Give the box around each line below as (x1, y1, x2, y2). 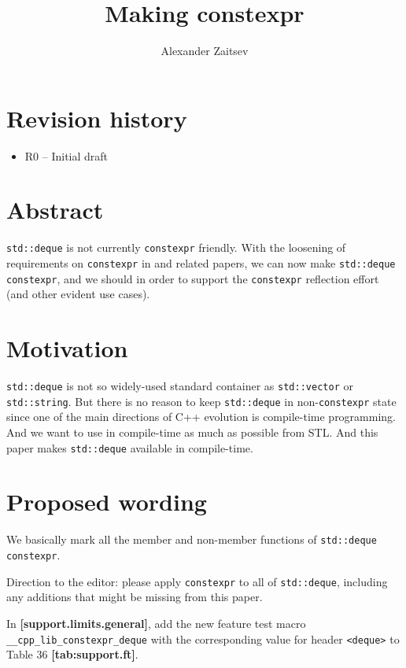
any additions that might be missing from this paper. (6, 589, 263, 605)
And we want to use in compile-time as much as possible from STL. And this (6, 423, 378, 440)
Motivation (6, 332, 128, 364)
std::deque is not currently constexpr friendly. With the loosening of (6, 239, 346, 256)
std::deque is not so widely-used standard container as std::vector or (6, 378, 353, 394)
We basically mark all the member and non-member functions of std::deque (6, 531, 377, 548)
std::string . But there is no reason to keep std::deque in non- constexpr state (6, 393, 397, 409)
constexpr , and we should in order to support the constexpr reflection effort (6, 270, 379, 286)
